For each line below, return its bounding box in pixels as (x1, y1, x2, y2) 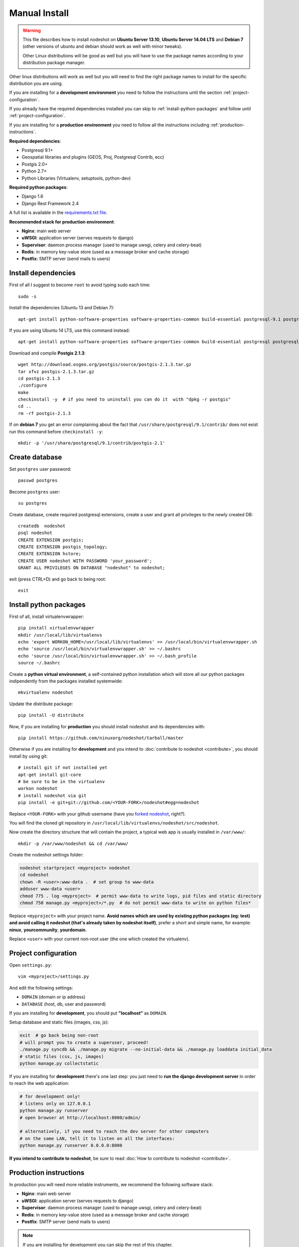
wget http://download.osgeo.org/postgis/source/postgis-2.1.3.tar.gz (18, 362, 192, 368)
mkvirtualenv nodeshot (18, 690, 74, 695)
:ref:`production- (210, 122, 245, 128)
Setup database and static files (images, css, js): (9, 1019, 109, 1025)
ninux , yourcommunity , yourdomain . (9, 927, 87, 933)
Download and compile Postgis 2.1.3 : (9, 350, 86, 356)
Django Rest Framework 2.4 (21, 200, 79, 207)
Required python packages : (9, 184, 68, 190)
